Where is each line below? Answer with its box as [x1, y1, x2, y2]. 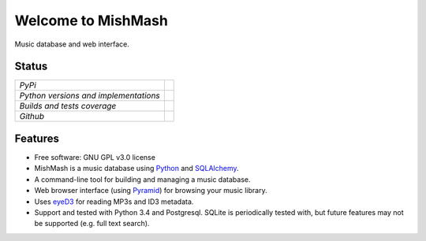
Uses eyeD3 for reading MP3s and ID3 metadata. [34, 197, 194, 206]
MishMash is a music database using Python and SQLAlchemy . [34, 164, 240, 173]
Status [14, 60, 48, 73]
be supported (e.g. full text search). [34, 219, 150, 228]
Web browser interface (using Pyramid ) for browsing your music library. [34, 186, 267, 195]
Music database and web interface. [14, 39, 129, 49]
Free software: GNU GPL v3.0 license [34, 152, 155, 161]
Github [19, 111, 45, 122]
